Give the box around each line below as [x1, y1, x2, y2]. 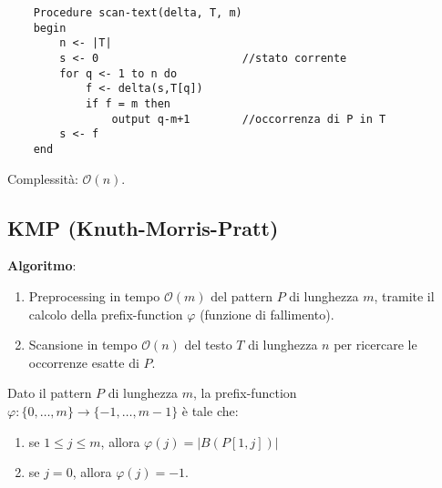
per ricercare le [334, 335, 417, 354]
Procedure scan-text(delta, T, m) [33, 6, 242, 19]
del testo [184, 335, 232, 354]
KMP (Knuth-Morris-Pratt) [7, 213, 279, 241]
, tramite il [374, 286, 435, 305]
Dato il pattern [7, 383, 92, 402]
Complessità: [7, 168, 78, 188]
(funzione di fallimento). [200, 304, 334, 323]
